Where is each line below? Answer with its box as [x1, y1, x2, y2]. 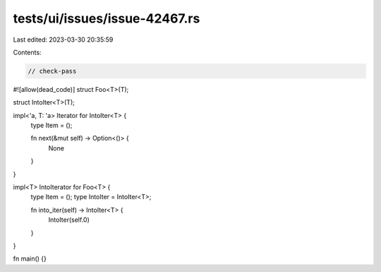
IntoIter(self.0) [48, 215, 90, 224]
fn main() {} [13, 254, 47, 263]
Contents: [13, 48, 42, 57]
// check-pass [28, 67, 77, 75]
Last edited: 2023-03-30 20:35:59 [13, 35, 114, 44]
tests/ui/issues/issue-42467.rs [13, 11, 200, 26]
